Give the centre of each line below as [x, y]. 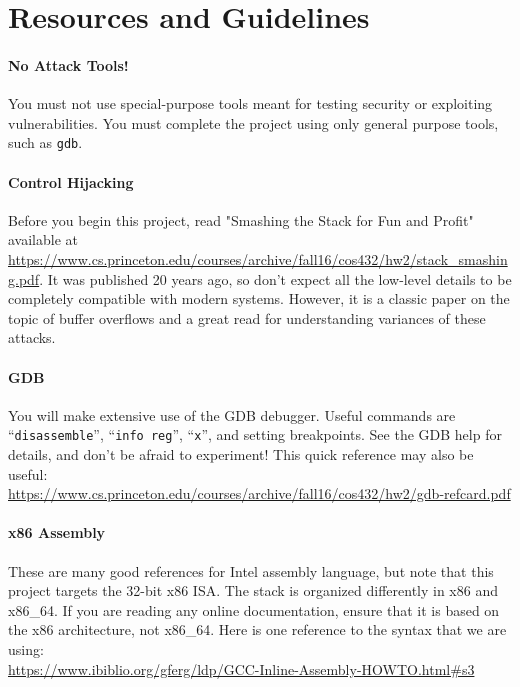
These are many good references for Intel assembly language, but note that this [251, 570]
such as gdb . [45, 142]
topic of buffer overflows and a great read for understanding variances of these [247, 317]
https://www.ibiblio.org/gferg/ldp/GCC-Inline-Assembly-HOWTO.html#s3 [241, 668]
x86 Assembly [57, 532]
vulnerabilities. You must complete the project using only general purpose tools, [253, 122]
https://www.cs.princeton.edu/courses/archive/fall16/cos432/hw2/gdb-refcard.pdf [259, 493]
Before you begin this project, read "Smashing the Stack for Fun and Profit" [241, 219]
